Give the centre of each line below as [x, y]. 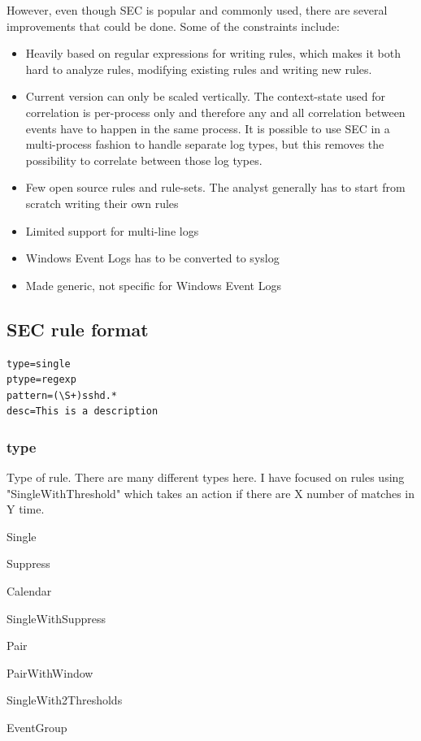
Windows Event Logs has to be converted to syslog [152, 258]
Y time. [26, 509]
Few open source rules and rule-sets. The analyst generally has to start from [215, 187]
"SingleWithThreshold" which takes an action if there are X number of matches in [211, 493]
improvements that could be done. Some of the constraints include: [173, 26]
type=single [39, 364]
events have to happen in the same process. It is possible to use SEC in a [208, 128]
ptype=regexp [41, 380]
